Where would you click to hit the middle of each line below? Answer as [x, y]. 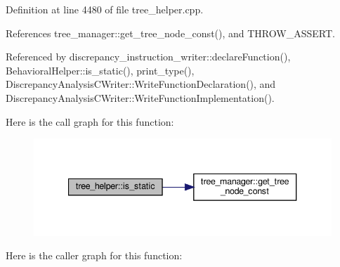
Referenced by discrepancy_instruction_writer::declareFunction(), [148, 57]
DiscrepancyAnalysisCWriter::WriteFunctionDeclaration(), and [141, 84]
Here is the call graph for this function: [90, 121]
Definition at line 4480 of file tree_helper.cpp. [105, 9]
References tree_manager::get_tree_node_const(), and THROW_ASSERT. [170, 33]
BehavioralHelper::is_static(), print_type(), [100, 70]
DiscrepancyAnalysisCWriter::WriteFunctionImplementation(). [140, 97]
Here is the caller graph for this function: [94, 255]
